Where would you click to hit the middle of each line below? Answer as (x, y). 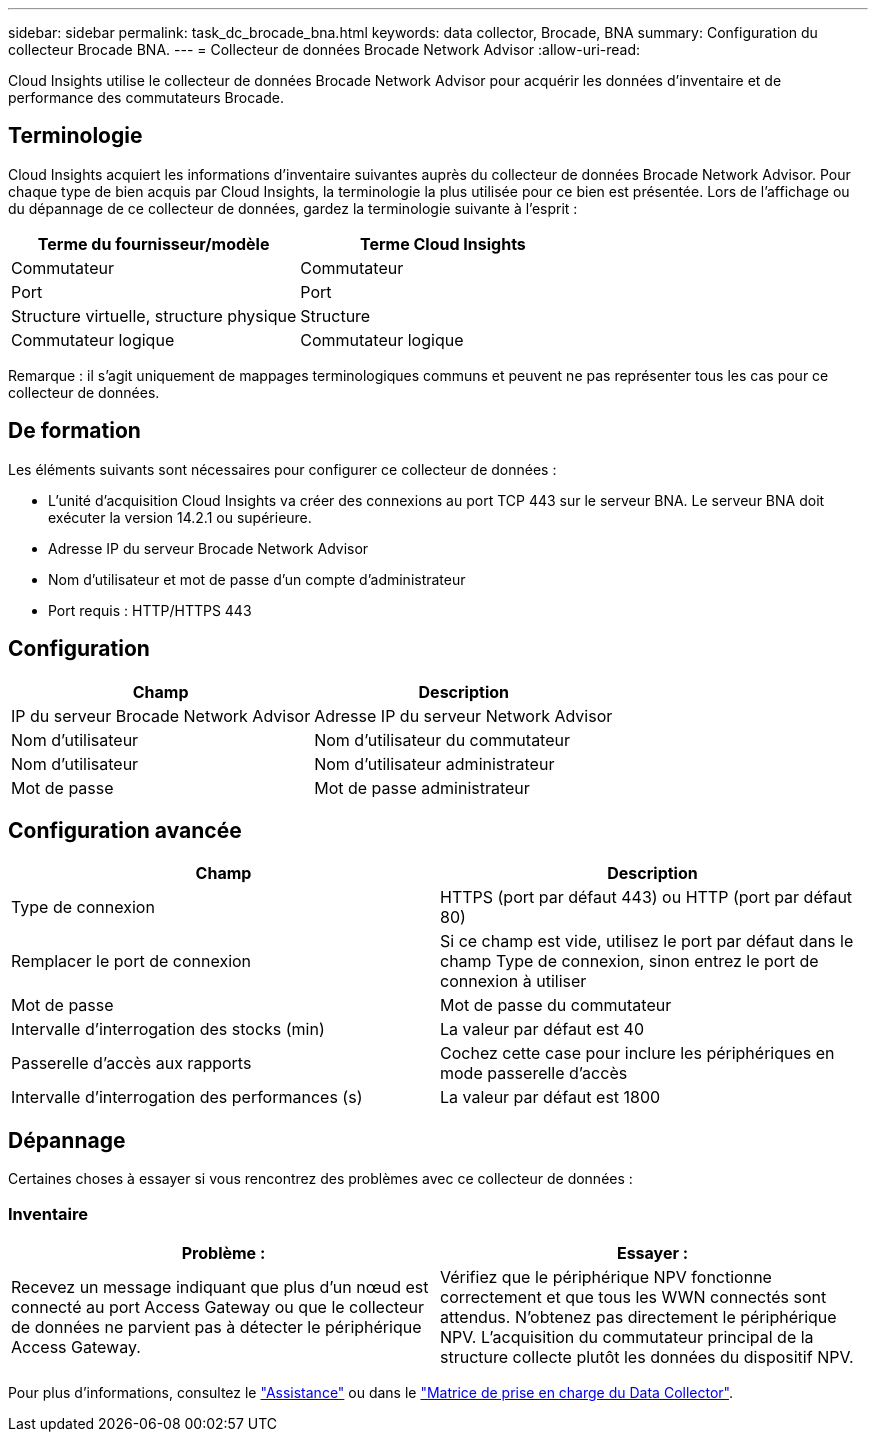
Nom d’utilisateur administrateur (434, 763)
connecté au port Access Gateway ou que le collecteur (217, 1306)
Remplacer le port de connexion (131, 961)
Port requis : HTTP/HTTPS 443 (150, 610)
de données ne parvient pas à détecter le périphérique (216, 1326)
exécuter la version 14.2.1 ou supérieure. (180, 517)
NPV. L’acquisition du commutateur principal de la (627, 1336)
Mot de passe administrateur (422, 787)
